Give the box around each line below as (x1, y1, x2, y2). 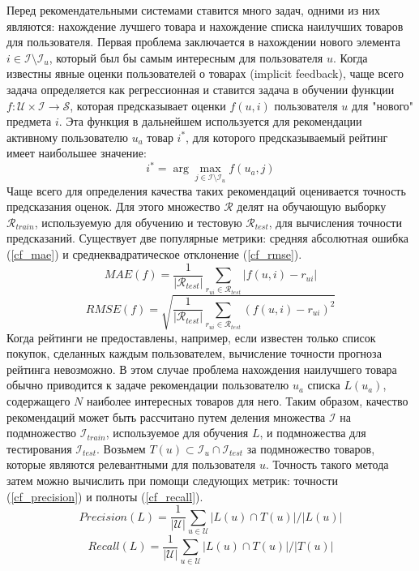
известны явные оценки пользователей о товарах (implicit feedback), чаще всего (6, 65, 404, 82)
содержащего (6, 392, 71, 409)
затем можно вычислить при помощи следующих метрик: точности (6, 471, 338, 488)
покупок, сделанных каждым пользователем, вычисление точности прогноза (6, 345, 382, 362)
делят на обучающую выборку (237, 198, 387, 215)
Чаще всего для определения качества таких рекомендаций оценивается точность (6, 182, 406, 199)
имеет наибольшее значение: (6, 144, 147, 161)
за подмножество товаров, (246, 440, 375, 457)
